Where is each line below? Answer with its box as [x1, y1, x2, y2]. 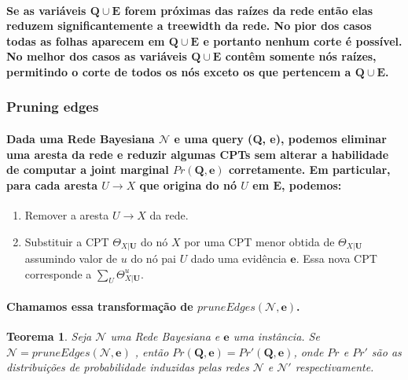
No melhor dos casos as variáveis [6, 48, 187, 65]
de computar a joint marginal [6, 161, 169, 178]
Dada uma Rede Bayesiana [6, 131, 155, 146]
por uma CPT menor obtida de [184, 233, 335, 249]
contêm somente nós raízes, [225, 48, 377, 65]
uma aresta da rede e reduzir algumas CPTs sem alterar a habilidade [6, 146, 389, 162]
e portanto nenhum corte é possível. [203, 32, 402, 49]
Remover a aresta [24, 206, 109, 223]
